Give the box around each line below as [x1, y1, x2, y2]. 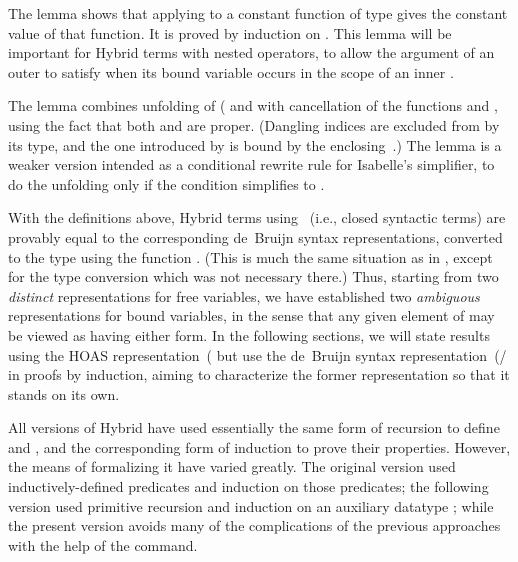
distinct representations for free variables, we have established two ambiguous [8, 285, 480, 306]
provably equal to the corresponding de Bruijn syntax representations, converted [8, 226, 503, 247]
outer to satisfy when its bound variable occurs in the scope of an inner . [8, 61, 454, 82]
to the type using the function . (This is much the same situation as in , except [8, 246, 493, 267]
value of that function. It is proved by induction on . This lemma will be [8, 22, 452, 43]
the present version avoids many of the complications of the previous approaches [8, 515, 501, 536]
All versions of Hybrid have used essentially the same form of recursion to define [8, 417, 500, 438]
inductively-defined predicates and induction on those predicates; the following [8, 476, 489, 497]
